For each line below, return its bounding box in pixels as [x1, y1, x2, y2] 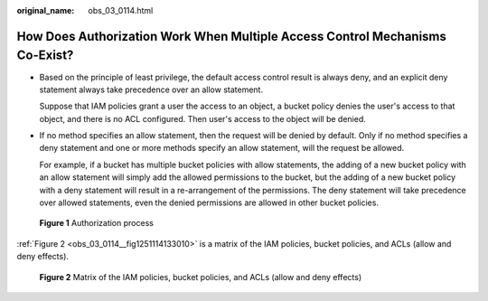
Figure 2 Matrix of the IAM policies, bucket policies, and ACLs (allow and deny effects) [39, 271, 361, 282]
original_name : [16, 5, 75, 15]
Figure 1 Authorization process [39, 218, 154, 229]
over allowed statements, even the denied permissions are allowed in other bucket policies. [39, 197, 380, 208]
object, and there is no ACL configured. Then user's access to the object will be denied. [39, 113, 366, 124]
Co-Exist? [16, 48, 74, 63]
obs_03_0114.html [88, 5, 154, 15]
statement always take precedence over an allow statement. [39, 84, 264, 95]
